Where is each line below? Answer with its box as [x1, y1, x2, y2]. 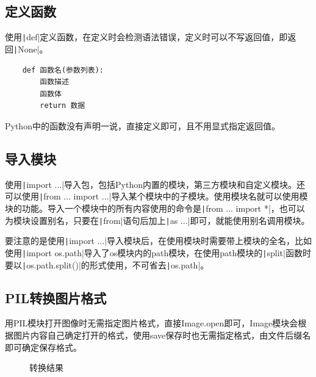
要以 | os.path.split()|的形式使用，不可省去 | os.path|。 [5, 258, 209, 271]
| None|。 [13, 42, 48, 55]
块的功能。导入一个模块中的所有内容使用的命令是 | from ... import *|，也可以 [5, 202, 305, 214]
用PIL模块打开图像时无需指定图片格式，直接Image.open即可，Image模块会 [5, 317, 298, 329]
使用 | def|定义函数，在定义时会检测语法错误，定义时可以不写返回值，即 [5, 31, 288, 43]
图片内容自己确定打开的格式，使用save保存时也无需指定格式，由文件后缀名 [13, 329, 311, 342]
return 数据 [40, 101, 85, 110]
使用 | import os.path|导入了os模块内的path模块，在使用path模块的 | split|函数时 [5, 246, 311, 259]
